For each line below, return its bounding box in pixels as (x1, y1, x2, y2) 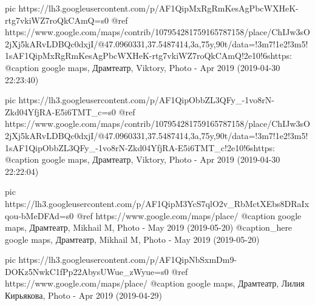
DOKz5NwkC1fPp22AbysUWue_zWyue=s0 (5, 265, 169, 277)
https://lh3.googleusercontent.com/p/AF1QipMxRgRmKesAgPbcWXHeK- (18, 2, 299, 14)
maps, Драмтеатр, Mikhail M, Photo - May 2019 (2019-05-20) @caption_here (5, 221, 293, 234)
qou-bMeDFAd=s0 (5, 209, 74, 222)
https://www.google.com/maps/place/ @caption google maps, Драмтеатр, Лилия (5, 277, 305, 290)
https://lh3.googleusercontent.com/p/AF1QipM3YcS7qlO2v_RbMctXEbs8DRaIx (5, 197, 310, 209)
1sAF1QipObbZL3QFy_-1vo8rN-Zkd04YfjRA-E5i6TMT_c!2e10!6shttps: (5, 141, 276, 154)
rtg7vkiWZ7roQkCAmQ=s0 (5, 13, 109, 26)
